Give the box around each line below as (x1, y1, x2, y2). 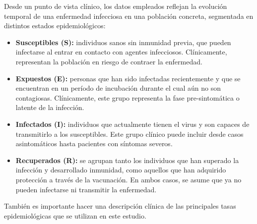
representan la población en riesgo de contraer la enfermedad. (15, 56, 202, 66)
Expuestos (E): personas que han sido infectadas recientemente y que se (15, 73, 241, 83)
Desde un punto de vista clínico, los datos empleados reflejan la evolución (4, 1, 227, 11)
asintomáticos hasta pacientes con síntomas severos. (15, 138, 173, 149)
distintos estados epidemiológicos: (4, 20, 106, 31)
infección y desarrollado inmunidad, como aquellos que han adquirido (15, 165, 226, 175)
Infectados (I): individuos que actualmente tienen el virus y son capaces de (15, 118, 250, 129)
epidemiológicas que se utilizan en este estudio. (4, 210, 146, 221)
